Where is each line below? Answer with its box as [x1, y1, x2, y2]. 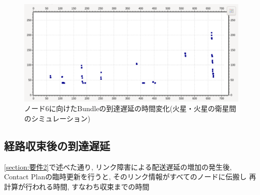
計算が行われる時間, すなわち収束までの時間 [4, 181, 149, 191]
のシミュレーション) [24, 113, 90, 123]
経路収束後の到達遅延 [4, 137, 110, 153]
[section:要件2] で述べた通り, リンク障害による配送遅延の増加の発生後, [4, 161, 232, 172]
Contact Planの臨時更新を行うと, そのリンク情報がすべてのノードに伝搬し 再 [4, 171, 256, 182]
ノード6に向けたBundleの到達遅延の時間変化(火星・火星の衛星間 [24, 103, 236, 114]
